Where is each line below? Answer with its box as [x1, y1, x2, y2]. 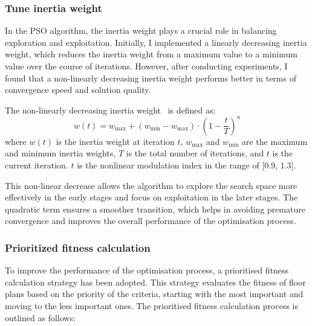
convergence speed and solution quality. [5, 83, 151, 96]
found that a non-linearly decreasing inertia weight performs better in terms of [5, 71, 296, 84]
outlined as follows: [5, 311, 76, 324]
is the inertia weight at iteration [56, 135, 175, 147]
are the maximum [241, 135, 308, 147]
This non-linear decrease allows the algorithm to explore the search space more [5, 179, 297, 191]
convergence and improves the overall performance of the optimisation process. [5, 214, 296, 227]
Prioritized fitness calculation [5, 240, 151, 255]
